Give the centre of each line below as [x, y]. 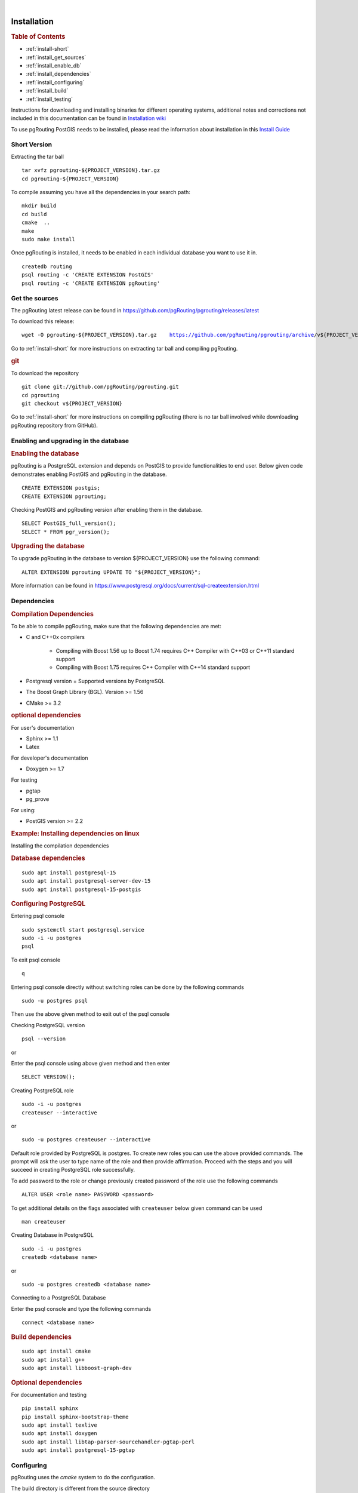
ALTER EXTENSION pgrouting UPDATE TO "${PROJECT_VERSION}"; [111, 572]
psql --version [44, 1039]
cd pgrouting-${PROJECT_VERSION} [70, 179]
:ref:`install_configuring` [55, 82]
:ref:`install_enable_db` [54, 65]
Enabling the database [45, 454]
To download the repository [45, 373]
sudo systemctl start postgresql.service [83, 930]
